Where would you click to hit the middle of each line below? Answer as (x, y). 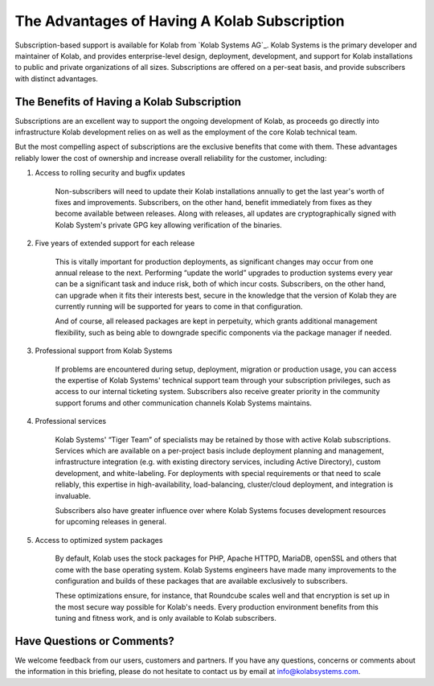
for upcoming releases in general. (111, 522)
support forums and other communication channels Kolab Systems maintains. (184, 403)
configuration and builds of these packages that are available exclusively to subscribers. (201, 581)
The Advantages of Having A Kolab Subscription (180, 21)
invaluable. (73, 495)
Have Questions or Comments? (94, 641)
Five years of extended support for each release (115, 243)
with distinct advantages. (56, 78)
